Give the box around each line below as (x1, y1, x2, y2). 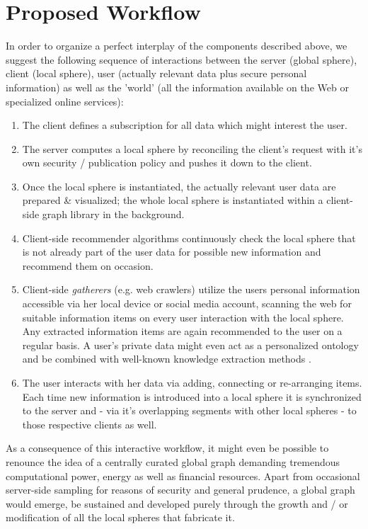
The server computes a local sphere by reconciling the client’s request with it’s (22, 141, 362, 156)
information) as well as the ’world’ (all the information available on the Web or (6, 79, 349, 94)
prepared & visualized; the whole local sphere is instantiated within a (22, 193, 323, 207)
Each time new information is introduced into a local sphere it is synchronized (22, 389, 362, 404)
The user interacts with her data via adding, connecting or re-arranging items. (22, 375, 362, 389)
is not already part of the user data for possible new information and (22, 244, 321, 259)
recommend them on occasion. (22, 258, 154, 273)
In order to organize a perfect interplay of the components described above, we (6, 38, 347, 53)
